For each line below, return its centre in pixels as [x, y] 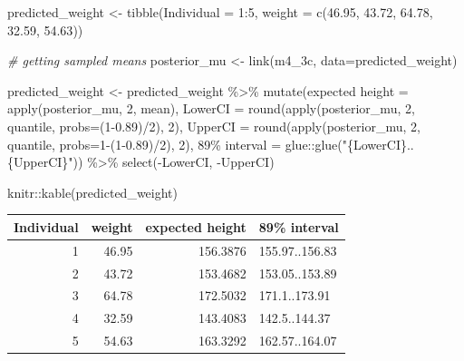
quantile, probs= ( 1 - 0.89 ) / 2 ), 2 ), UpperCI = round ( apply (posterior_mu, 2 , [214, 126]
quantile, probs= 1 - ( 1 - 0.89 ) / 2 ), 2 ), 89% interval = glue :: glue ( [175, 144]
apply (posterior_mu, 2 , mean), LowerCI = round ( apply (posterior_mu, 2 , [211, 108]
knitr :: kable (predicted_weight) [92, 192]
